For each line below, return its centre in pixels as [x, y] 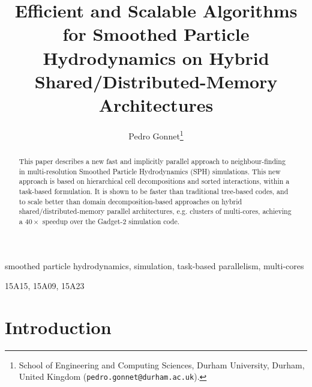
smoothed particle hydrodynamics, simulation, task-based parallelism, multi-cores [154, 265]
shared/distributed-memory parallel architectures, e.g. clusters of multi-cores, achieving [155, 211]
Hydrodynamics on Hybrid [156, 57]
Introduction [58, 327]
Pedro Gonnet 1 [156, 135]
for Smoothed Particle [156, 34]
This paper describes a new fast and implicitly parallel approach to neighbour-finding [152, 161]
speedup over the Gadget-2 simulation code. [111, 221]
